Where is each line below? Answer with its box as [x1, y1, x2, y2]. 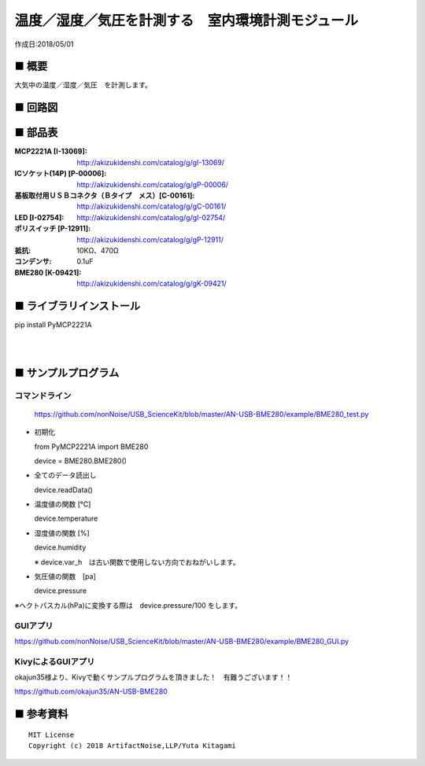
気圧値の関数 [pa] [34, 572, 96, 581]
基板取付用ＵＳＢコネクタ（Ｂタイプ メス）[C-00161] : [14, 190, 195, 200]
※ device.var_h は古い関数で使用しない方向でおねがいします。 [34, 557, 240, 566]
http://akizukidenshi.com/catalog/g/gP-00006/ [76, 179, 228, 189]
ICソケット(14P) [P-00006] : [14, 169, 107, 179]
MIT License [28, 730, 75, 739]
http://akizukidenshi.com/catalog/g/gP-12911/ [76, 234, 224, 244]
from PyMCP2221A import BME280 [34, 441, 149, 451]
